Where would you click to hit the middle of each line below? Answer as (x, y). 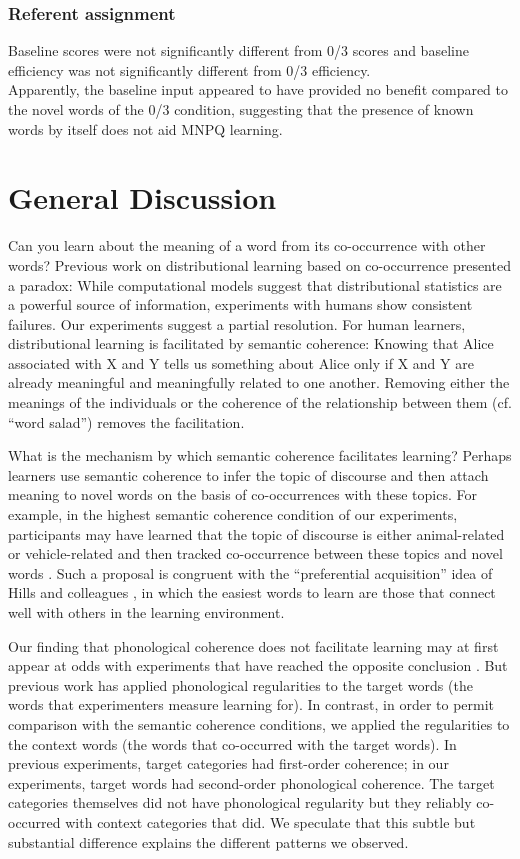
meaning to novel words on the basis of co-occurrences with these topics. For (242, 494)
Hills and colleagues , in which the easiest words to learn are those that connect (252, 592)
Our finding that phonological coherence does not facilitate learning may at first (253, 645)
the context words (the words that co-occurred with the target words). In (232, 743)
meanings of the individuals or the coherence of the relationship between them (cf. (260, 402)
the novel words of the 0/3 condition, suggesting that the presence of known (241, 109)
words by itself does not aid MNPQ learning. (145, 128)
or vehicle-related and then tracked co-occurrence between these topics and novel (255, 553)
